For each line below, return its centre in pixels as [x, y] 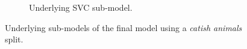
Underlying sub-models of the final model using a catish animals [123, 27]
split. [14, 39]
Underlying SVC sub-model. [81, 7]
